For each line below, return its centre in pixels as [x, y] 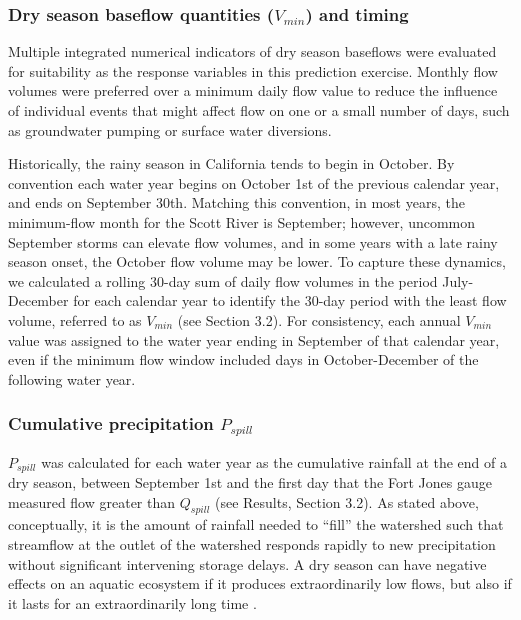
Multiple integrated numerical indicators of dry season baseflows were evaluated [252, 51]
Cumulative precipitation [111, 423]
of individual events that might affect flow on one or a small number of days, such [259, 110]
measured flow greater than [92, 501]
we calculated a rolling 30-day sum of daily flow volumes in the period [223, 280]
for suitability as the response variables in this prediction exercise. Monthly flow [253, 70]
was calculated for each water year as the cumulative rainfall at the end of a [274, 461]
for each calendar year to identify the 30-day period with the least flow [290, 300]
